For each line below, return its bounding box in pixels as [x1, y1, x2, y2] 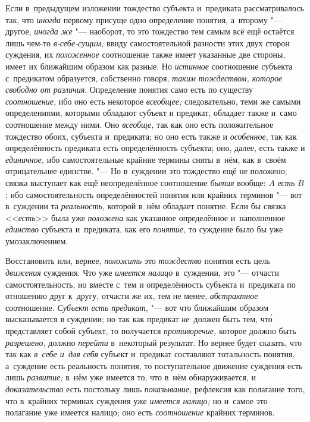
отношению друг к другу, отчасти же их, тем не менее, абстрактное [5, 289, 258, 302]
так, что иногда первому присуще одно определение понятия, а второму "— [5, 13, 282, 26]
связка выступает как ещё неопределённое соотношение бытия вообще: [5, 176, 266, 188]
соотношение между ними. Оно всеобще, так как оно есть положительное [5, 118, 274, 130]
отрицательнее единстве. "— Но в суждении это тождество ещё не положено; [5, 165, 287, 177]
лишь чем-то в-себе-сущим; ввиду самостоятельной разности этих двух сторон [5, 36, 290, 49]
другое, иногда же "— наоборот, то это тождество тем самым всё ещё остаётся [5, 25, 295, 37]
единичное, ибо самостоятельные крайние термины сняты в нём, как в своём [5, 153, 286, 165]
